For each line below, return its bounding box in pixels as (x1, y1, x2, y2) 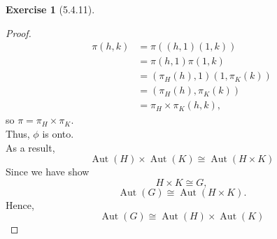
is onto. (42, 126, 74, 140)
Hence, (6, 197, 34, 212)
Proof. (6, 25, 31, 40)
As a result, (6, 140, 55, 154)
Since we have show (6, 164, 90, 179)
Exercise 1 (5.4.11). (6, 2, 95, 16)
